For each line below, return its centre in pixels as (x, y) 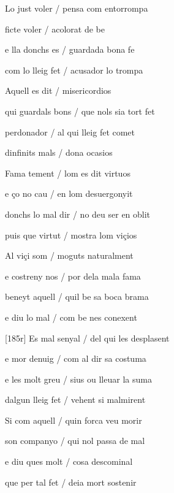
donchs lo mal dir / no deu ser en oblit (78, 214)
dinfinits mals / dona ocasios (59, 152)
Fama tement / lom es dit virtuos (68, 173)
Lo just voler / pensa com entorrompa (77, 8)
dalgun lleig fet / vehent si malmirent (75, 399)
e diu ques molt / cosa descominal (69, 461)
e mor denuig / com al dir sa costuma (76, 358)
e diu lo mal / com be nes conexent (71, 317)
